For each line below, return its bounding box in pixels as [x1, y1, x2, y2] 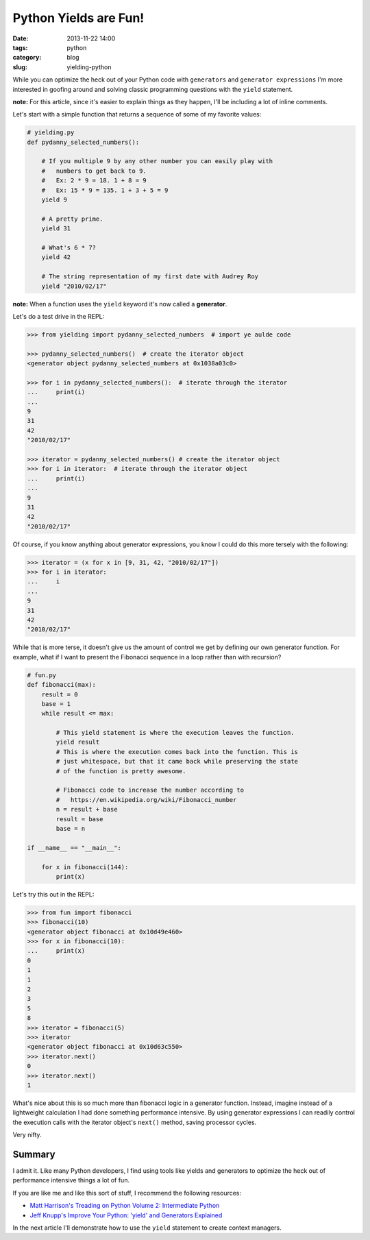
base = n [56, 825, 86, 832]
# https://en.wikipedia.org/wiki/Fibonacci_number [56, 796, 237, 803]
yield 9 [41, 196, 68, 204]
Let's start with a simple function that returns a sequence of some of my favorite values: [12, 110, 262, 119]
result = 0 [41, 690, 78, 698]
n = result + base [56, 805, 118, 814]
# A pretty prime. [41, 215, 103, 223]
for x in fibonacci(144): [41, 863, 129, 871]
